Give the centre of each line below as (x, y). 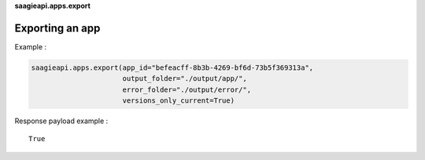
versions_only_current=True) (179, 101)
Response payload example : (61, 121)
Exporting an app (57, 28)
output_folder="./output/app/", (185, 79)
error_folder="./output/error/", (187, 89)
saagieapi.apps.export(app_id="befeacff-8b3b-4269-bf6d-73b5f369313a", (172, 67)
